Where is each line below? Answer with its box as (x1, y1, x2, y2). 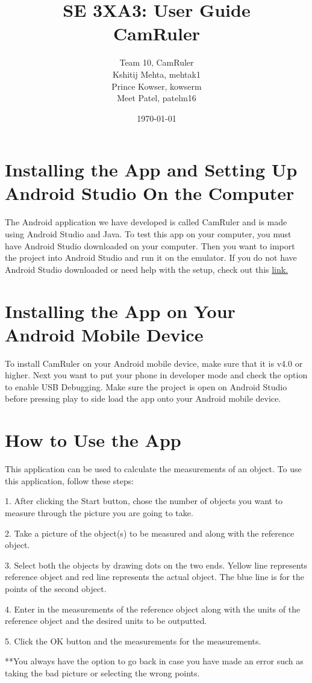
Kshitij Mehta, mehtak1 (113, 67, 201, 80)
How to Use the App (5, 428, 181, 452)
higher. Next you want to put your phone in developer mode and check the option (5, 369, 308, 381)
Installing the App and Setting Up (5, 157, 298, 182)
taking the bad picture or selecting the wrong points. (5, 666, 200, 679)
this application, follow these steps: (5, 474, 134, 487)
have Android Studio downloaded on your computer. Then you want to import (5, 239, 295, 252)
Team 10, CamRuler (119, 56, 194, 69)
